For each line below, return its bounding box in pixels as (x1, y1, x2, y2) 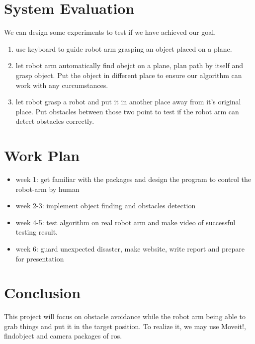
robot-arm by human (15, 183, 80, 194)
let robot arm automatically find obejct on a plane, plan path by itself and (15, 60, 243, 71)
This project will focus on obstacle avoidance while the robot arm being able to (4, 311, 246, 322)
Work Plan (4, 145, 80, 166)
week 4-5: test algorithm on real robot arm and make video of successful (15, 217, 236, 227)
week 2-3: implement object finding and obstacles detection (15, 200, 196, 211)
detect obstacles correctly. (15, 116, 94, 126)
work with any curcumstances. (15, 80, 108, 90)
